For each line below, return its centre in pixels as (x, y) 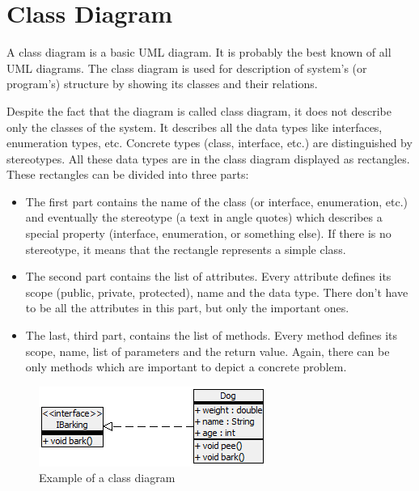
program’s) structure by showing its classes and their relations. (162, 84)
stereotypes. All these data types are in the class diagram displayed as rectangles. (208, 158)
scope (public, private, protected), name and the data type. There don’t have (217, 292)
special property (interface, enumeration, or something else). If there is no (208, 233)
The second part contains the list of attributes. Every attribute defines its (208, 276)
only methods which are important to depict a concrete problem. (186, 367)
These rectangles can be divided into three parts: (128, 174)
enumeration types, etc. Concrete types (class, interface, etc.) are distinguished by (209, 143)
